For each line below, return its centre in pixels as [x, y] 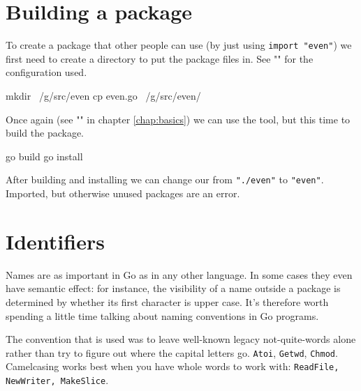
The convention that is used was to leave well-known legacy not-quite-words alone [181, 339]
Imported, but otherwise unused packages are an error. [123, 193]
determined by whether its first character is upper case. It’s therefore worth [167, 301]
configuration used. [46, 72]
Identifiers [55, 241]
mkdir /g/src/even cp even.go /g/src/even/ [103, 95]
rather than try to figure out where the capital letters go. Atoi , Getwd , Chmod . [172, 352]
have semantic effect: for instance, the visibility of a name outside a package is [173, 288]
